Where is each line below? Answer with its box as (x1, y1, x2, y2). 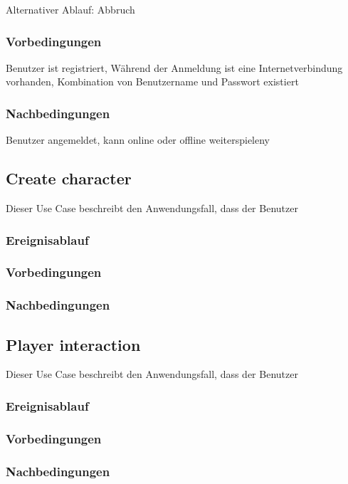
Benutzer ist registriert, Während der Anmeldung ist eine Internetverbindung (6, 60, 343, 75)
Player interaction (6, 333, 141, 355)
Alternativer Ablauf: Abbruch (6, 2, 135, 16)
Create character (6, 167, 132, 189)
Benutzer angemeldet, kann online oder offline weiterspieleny (6, 132, 270, 147)
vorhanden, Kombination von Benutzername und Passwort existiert (6, 74, 299, 89)
